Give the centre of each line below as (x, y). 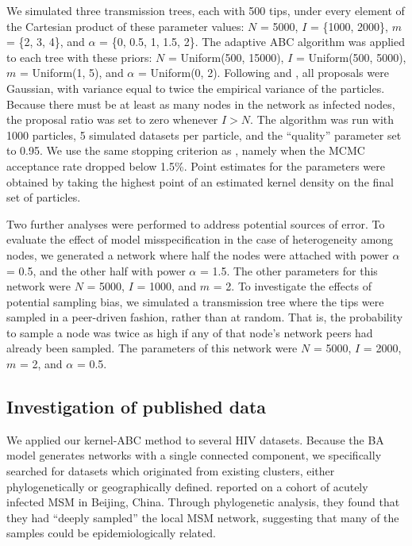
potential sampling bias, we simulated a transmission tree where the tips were (195, 301)
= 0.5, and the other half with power (96, 270)
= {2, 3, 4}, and (46, 42)
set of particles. (44, 197)
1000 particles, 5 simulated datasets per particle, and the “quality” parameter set (204, 135)
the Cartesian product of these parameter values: (125, 26)
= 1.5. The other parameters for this (289, 270)
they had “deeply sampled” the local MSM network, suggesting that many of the (203, 517)
